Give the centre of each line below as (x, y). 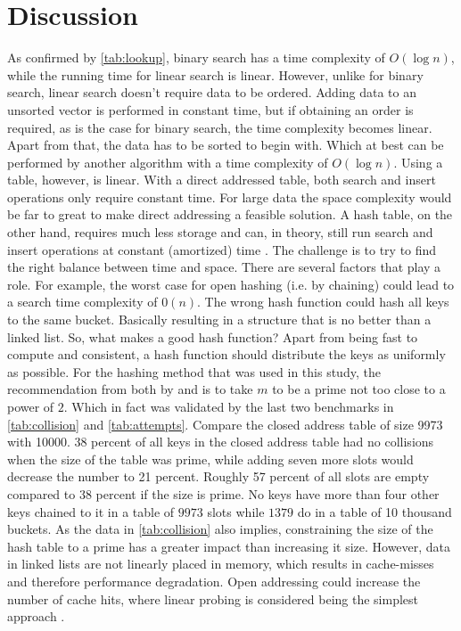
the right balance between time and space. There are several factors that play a (224, 267)
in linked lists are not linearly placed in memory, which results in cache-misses (221, 564)
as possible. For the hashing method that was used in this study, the (194, 371)
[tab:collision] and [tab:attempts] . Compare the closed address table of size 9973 (225, 424)
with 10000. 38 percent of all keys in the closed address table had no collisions (221, 442)
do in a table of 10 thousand (375, 511)
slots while (236, 511)
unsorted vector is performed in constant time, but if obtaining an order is (210, 109)
